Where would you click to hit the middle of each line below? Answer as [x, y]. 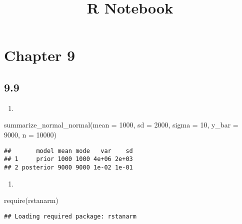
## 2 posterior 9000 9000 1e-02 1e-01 [68, 167]
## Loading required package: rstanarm [70, 216]
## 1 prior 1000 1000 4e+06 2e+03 [68, 159]
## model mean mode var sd [68, 151]
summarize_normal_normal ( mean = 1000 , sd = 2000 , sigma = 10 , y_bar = [121, 125]
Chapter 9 [40, 55]
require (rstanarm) [31, 200]
